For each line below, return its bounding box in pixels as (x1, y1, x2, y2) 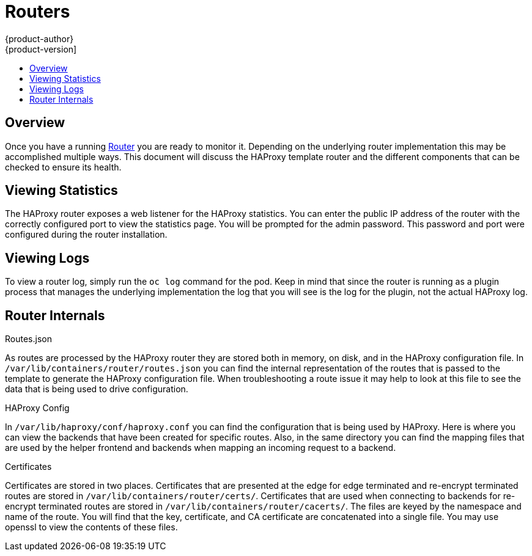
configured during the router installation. (5, 229, 168, 240)
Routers (5, 1, 70, 22)
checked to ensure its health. (5, 161, 122, 172)
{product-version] (5, 43, 77, 54)
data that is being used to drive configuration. (5, 384, 188, 395)
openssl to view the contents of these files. (5, 522, 178, 533)
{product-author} (5, 33, 74, 44)
